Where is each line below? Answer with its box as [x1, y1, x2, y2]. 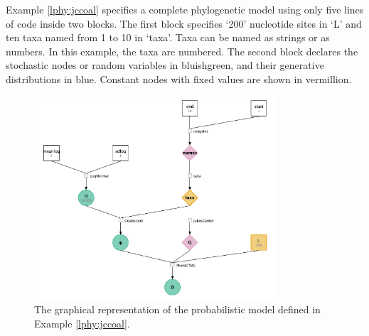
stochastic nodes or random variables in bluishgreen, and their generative [6, 58, 324, 72]
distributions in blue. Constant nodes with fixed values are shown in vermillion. [6, 71, 352, 86]
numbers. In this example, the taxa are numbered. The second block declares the [6, 43, 358, 58]
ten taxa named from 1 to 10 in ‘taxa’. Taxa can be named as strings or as [6, 30, 330, 45]
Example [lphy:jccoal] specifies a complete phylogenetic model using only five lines [6, 2, 364, 16]
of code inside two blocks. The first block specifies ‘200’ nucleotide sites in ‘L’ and [6, 16, 362, 31]
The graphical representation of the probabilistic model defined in [34, 302, 321, 317]
